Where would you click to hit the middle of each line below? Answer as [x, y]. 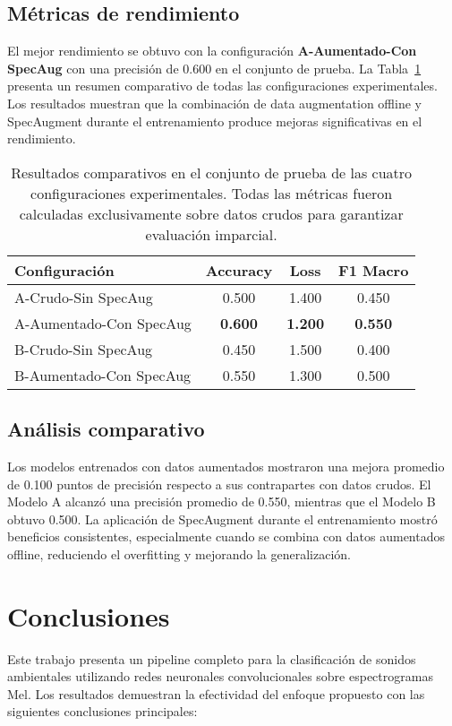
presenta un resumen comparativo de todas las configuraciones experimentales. [222, 86]
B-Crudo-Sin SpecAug [84, 349]
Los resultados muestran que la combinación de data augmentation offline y [214, 103]
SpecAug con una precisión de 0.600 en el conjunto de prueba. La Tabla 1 [214, 68]
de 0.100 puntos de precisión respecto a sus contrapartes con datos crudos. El [219, 484]
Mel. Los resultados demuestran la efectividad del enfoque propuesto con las [216, 693]
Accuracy [239, 270]
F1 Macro [374, 270]
